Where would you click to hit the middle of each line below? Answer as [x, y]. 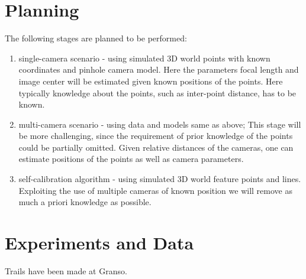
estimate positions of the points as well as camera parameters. [131, 159]
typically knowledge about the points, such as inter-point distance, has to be [157, 93]
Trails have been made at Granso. [66, 270]
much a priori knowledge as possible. [85, 202]
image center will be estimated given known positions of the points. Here [151, 81]
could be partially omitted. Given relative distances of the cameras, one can [156, 147]
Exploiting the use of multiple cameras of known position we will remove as [155, 190]
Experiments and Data [99, 243]
